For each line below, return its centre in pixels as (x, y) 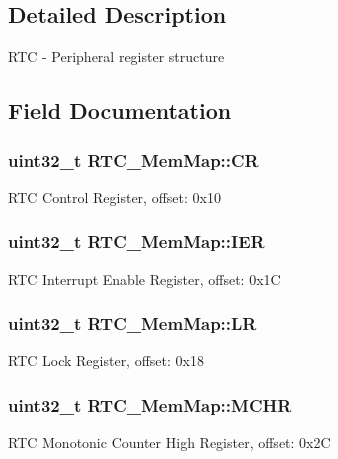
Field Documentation (120, 110)
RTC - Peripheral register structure (116, 56)
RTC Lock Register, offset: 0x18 (106, 360)
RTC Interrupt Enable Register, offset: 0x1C (144, 278)
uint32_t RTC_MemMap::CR (133, 159)
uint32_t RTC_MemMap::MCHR (150, 404)
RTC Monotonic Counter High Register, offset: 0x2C (169, 442)
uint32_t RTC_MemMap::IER (136, 241)
